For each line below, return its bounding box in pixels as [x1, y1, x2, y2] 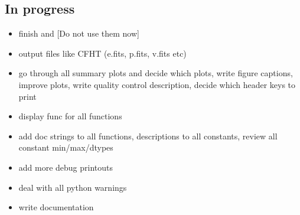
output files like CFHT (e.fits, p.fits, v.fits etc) [18, 47, 187, 59]
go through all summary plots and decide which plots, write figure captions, [18, 67, 293, 79]
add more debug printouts [18, 161, 113, 173]
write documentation [18, 201, 94, 213]
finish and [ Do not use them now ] [18, 27, 139, 40]
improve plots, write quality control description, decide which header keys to [18, 78, 296, 90]
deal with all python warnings [18, 181, 127, 193]
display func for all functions [18, 110, 122, 122]
